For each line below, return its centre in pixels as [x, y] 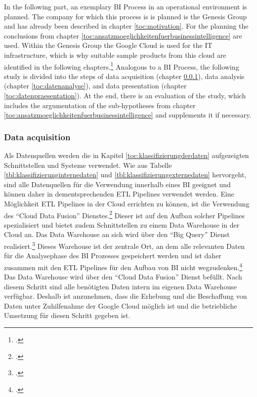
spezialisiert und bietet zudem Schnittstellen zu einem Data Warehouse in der [122, 224]
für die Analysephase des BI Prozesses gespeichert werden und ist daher [113, 256]
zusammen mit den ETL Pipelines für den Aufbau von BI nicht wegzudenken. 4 [123, 266]
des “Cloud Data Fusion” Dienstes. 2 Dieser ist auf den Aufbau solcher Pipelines [125, 214]
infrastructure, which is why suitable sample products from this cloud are [115, 55]
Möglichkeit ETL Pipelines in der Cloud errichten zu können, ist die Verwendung [127, 203]
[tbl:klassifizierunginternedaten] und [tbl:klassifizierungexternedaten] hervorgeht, [125, 175]
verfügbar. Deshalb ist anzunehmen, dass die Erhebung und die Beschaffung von [126, 296]
